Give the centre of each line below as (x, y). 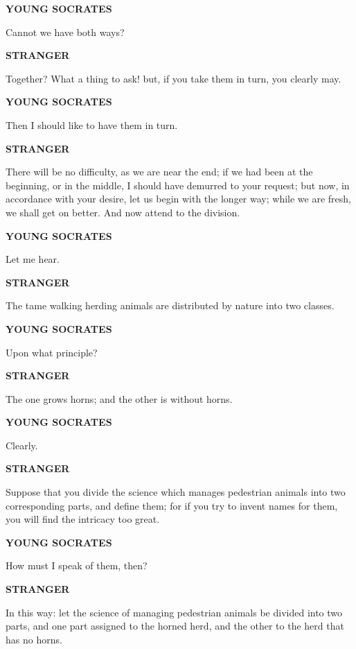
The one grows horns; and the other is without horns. (119, 398)
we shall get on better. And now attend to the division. (123, 212)
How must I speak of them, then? (77, 565)
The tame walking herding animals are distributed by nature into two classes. (170, 305)
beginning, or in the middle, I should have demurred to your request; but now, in (178, 185)
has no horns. (34, 639)
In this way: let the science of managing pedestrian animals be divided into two (174, 612)
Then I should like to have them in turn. (92, 124)
